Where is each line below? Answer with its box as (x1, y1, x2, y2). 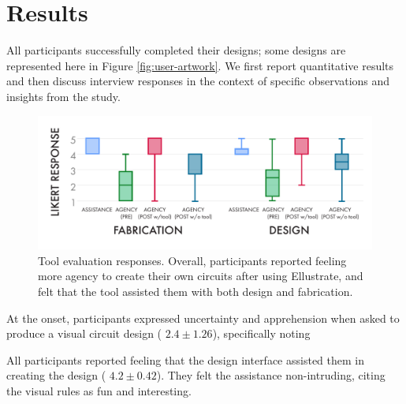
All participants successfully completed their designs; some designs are (6, 42, 346, 58)
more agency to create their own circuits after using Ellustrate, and (38, 267, 363, 284)
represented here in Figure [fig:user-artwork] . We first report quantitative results (6, 57, 394, 73)
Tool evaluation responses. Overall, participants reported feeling (38, 252, 347, 268)
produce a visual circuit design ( (6, 325, 162, 342)
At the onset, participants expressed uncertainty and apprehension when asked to (6, 309, 400, 326)
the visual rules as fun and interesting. (6, 383, 192, 399)
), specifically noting (212, 325, 311, 342)
